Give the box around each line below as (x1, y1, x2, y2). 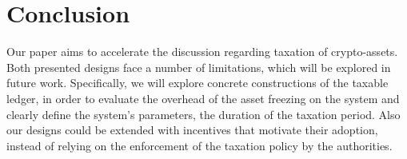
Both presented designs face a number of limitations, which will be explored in (6, 58, 391, 75)
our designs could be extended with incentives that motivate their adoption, (6, 121, 378, 138)
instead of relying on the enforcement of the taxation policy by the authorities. (6, 137, 393, 153)
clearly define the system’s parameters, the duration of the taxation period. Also (6, 105, 401, 122)
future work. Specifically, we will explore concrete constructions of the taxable (6, 74, 389, 91)
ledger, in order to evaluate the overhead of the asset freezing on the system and (6, 89, 400, 106)
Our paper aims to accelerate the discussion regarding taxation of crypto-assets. (6, 43, 398, 60)
